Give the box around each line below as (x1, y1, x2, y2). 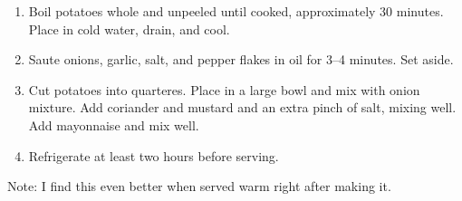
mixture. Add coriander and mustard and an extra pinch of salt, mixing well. (28, 98, 457, 117)
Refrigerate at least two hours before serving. (28, 146, 279, 165)
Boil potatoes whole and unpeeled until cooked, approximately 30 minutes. (28, 2, 444, 20)
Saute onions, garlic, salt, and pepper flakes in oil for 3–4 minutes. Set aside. (28, 50, 454, 69)
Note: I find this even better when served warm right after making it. (7, 177, 391, 196)
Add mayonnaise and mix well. (28, 115, 199, 134)
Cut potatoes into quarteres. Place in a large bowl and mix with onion (28, 80, 420, 99)
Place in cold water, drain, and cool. (28, 19, 230, 38)
